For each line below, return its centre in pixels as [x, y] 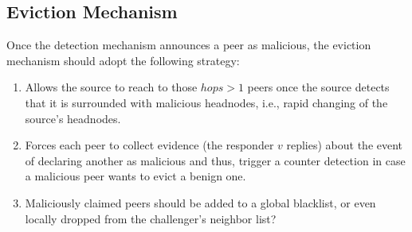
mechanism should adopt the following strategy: [123, 60]
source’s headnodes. [73, 118]
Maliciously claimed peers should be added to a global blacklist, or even [200, 202]
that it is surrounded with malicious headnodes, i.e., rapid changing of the [206, 102]
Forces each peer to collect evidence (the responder [149, 145]
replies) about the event [345, 145]
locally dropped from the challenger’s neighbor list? [151, 218]
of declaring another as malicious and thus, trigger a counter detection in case [215, 160]
